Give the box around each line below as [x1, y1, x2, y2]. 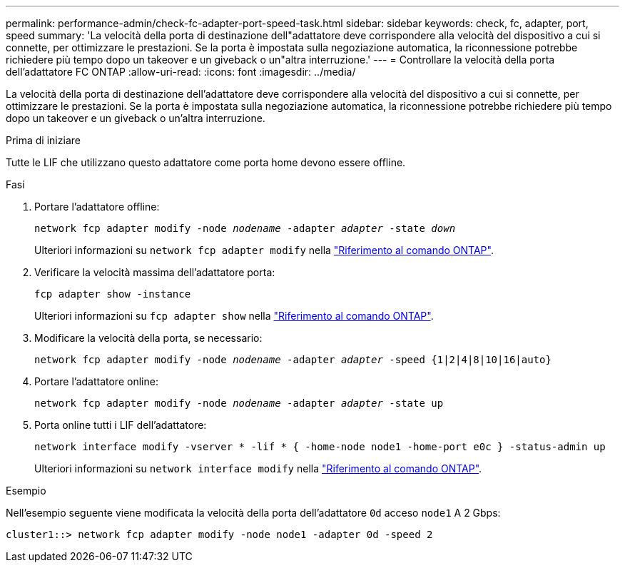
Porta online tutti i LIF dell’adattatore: [34, 419, 207, 431]
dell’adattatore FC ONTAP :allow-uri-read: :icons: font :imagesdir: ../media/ [6, 66, 356, 78]
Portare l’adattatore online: [34, 375, 158, 387]
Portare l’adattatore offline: [34, 201, 160, 213]
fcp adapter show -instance [34, 288, 191, 300]
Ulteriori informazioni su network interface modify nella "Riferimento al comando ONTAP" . [34, 462, 482, 475]
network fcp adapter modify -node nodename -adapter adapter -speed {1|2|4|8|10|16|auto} [34, 354, 552, 365]
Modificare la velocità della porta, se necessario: [34, 332, 263, 344]
